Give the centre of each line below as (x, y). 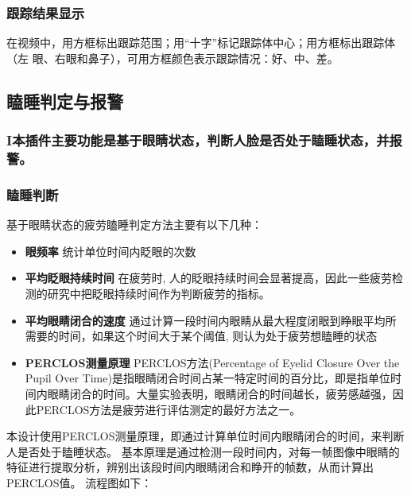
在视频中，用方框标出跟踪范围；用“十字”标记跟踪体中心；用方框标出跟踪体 (201, 43)
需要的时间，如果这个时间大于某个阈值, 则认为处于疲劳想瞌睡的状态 (201, 336)
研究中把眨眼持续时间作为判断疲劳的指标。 (159, 293)
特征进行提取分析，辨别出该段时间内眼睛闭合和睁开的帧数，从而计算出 (190, 467)
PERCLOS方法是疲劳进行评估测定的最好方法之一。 (169, 409)
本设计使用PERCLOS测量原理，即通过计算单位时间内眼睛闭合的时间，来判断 (205, 436)
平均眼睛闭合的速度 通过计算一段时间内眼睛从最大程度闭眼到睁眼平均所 (211, 320)
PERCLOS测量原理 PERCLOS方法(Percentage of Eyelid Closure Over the (212, 362)
